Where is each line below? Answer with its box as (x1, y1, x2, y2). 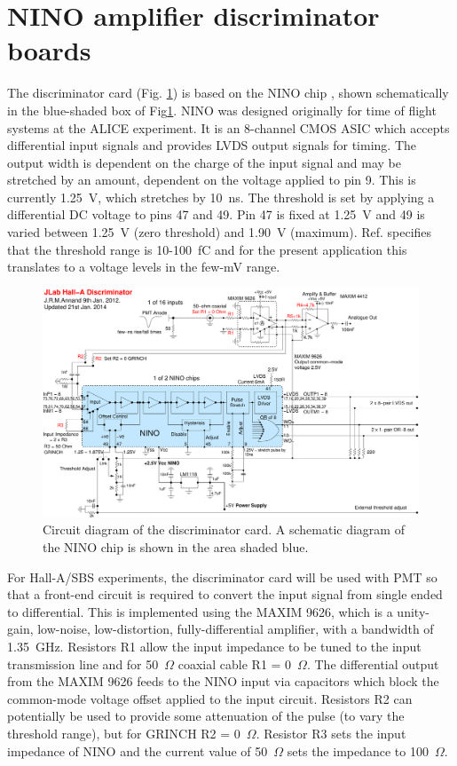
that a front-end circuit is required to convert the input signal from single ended (7, 585, 443, 604)
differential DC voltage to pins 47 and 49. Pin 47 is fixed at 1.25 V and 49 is (7, 205, 425, 224)
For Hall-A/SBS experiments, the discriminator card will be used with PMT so (7, 567, 437, 586)
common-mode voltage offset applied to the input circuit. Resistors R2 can (7, 689, 413, 707)
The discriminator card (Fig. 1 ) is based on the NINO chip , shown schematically (7, 83, 449, 102)
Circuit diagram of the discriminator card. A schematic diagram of (43, 520, 405, 539)
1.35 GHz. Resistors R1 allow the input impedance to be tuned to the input (7, 636, 422, 655)
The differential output (314, 654, 439, 673)
